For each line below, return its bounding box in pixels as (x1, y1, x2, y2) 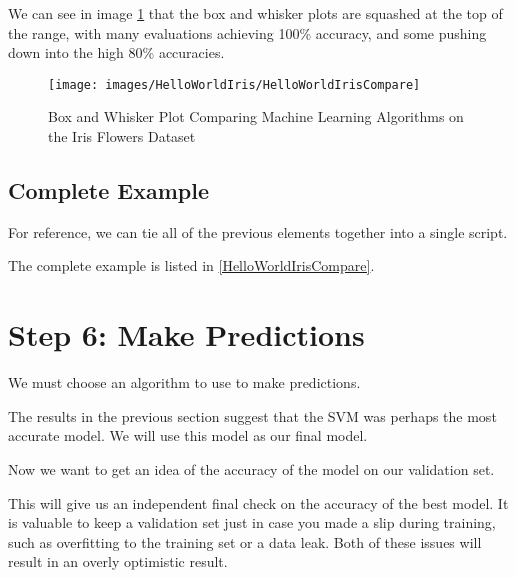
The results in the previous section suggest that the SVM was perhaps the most (8, 405, 497, 426)
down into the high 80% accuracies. (8, 42, 225, 63)
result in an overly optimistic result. (8, 551, 228, 572)
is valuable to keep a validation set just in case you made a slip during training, (8, 512, 496, 533)
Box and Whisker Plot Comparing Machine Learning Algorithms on (48, 106, 464, 127)
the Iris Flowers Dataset (48, 126, 196, 147)
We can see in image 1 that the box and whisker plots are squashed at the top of (8, 3, 503, 23)
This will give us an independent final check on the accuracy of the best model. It (8, 492, 509, 513)
